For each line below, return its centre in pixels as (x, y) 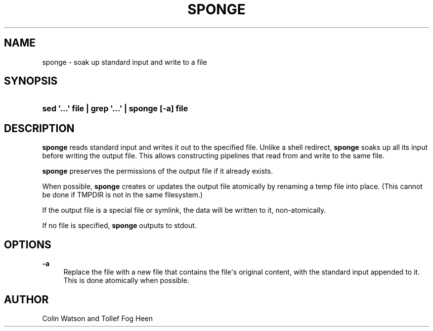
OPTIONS (28, 244)
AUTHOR (26, 299)
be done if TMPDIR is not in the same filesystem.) (123, 195)
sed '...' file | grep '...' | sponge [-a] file (115, 109)
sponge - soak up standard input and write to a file (125, 62)
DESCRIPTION (39, 128)
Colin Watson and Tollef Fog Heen (98, 318)
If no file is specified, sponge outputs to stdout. (119, 226)
